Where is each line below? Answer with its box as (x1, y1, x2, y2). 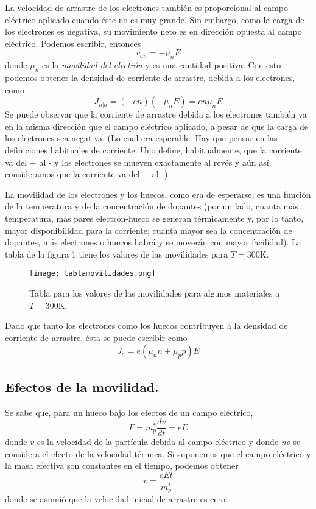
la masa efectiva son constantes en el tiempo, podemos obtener (5, 459, 239, 472)
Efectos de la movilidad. (5, 377, 159, 396)
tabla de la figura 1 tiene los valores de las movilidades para (5, 247, 228, 260)
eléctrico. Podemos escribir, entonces (5, 37, 141, 49)
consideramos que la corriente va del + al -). (5, 167, 170, 180)
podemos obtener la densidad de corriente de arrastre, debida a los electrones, (5, 71, 295, 83)
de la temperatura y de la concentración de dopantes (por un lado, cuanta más (5, 200, 298, 212)
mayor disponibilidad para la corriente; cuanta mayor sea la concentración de (5, 223, 292, 236)
